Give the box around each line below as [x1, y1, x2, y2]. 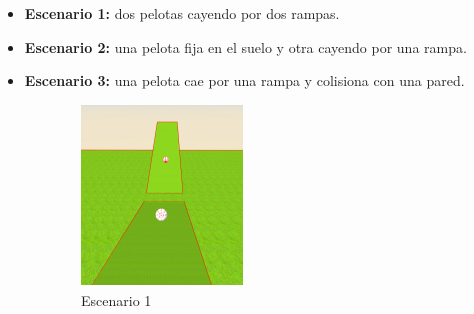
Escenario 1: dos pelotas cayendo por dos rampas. [24, 3, 340, 23]
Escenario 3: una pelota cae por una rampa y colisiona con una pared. [24, 70, 465, 91]
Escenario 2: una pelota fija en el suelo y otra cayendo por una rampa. [24, 36, 467, 57]
